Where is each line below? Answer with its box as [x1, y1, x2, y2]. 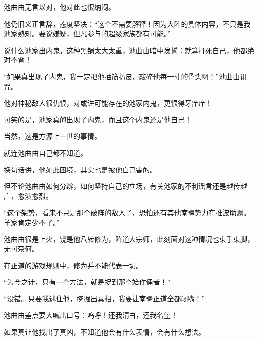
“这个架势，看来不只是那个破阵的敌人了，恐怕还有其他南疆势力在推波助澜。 [4, 207, 251, 218]
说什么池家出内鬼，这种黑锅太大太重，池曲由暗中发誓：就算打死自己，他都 [4, 45, 247, 55]
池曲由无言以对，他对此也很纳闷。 [4, 2, 115, 12]
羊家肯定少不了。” [4, 217, 60, 227]
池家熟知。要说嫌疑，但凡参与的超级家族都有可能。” [4, 28, 171, 39]
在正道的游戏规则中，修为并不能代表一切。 [4, 260, 143, 270]
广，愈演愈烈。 [4, 190, 53, 201]
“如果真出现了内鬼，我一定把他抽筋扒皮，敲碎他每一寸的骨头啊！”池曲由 [4, 71, 240, 81]
